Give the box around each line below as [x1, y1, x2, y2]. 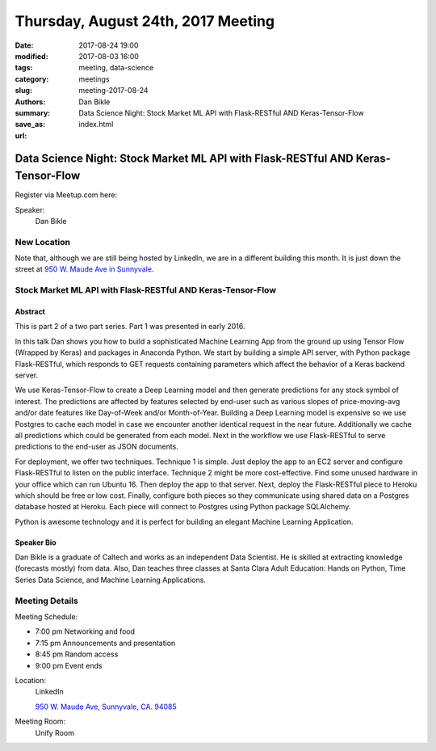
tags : [15, 63, 33, 73]
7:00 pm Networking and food [35, 627, 136, 636]
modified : [15, 51, 48, 61]
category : [15, 74, 49, 84]
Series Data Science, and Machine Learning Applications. [15, 575, 206, 584]
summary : [15, 108, 51, 117]
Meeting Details [15, 595, 78, 606]
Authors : [15, 97, 46, 107]
